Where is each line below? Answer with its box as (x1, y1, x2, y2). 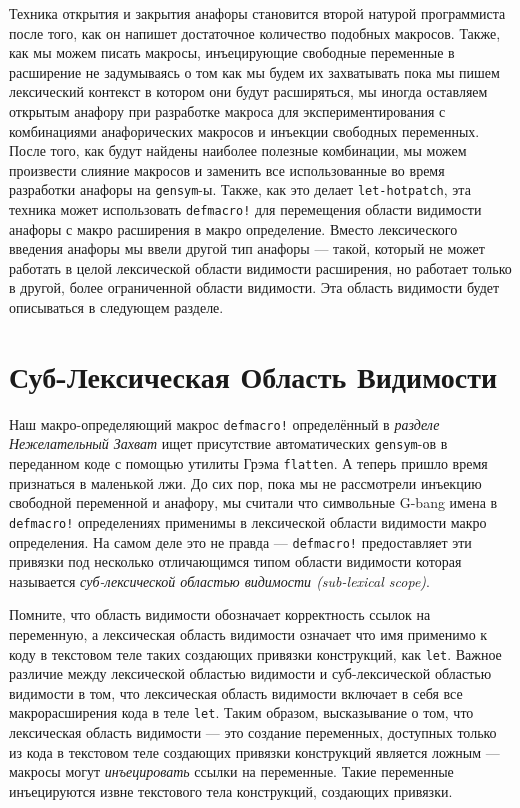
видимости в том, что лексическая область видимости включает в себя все (9, 682, 463, 703)
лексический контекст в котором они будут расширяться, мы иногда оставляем (9, 81, 488, 102)
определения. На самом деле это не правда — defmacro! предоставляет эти (9, 531, 472, 552)
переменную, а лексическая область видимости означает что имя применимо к (9, 624, 488, 644)
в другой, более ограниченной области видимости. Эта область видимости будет (9, 277, 500, 298)
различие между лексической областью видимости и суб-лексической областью (9, 663, 492, 684)
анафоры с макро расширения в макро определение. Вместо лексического (9, 218, 458, 239)
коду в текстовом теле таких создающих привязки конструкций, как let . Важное (9, 643, 502, 664)
